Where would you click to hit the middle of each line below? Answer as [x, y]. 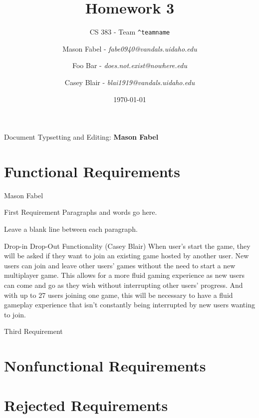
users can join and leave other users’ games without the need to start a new [120, 265]
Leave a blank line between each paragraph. [71, 229]
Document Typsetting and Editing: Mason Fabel [81, 137]
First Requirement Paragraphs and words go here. [81, 212]
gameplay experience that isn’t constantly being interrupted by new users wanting [129, 305]
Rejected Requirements [86, 405]
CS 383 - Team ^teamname [130, 32]
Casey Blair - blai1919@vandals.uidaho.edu [130, 82]
